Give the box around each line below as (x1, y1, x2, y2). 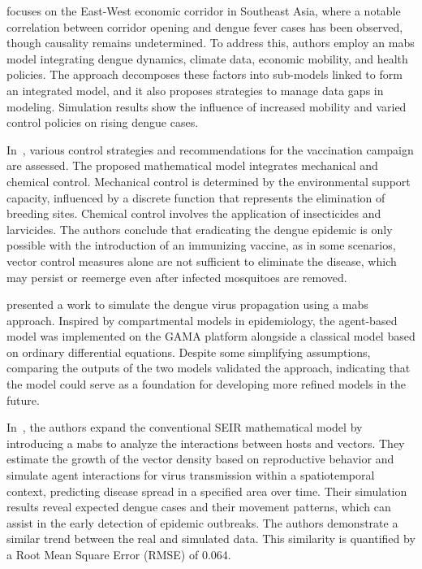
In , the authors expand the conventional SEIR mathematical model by (6, 419, 363, 436)
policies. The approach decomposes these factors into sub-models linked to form (6, 66, 403, 83)
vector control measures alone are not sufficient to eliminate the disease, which (6, 252, 397, 269)
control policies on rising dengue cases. (6, 114, 199, 131)
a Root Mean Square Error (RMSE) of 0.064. (6, 546, 231, 562)
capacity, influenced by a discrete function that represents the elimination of (6, 189, 385, 206)
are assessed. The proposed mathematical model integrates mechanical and (6, 157, 378, 174)
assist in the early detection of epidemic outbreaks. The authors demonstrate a (6, 514, 398, 531)
